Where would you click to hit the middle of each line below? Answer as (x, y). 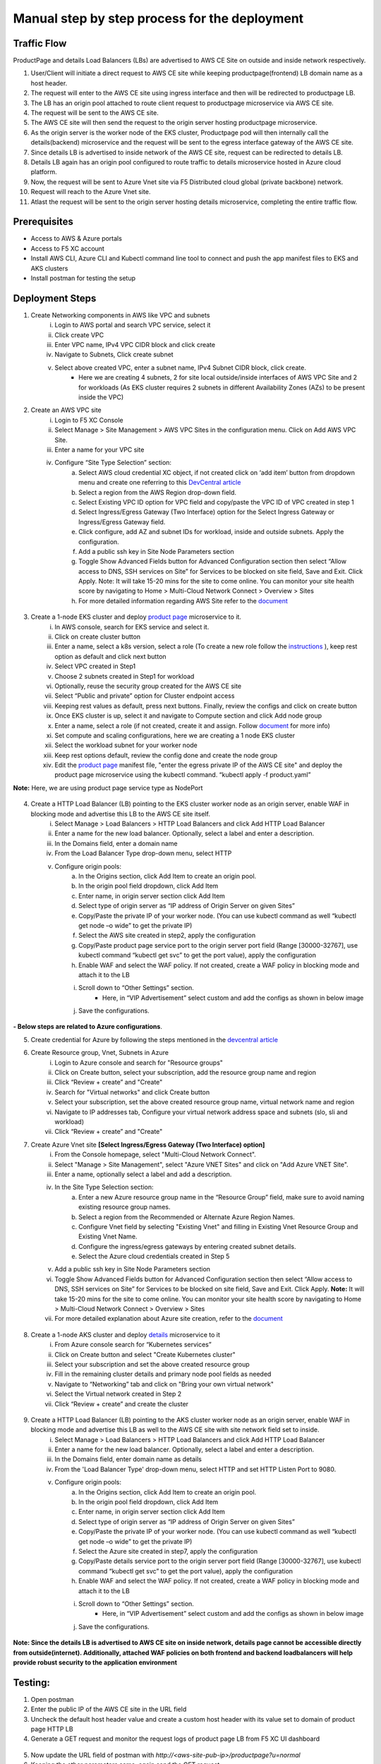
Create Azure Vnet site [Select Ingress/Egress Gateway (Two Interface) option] (148, 1144)
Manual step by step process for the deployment (158, 18)
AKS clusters (49, 268)
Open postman (52, 1699)
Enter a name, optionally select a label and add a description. (143, 1174)
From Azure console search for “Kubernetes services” (133, 1345)
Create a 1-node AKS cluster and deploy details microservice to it (125, 1334)
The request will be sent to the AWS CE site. (95, 113)
